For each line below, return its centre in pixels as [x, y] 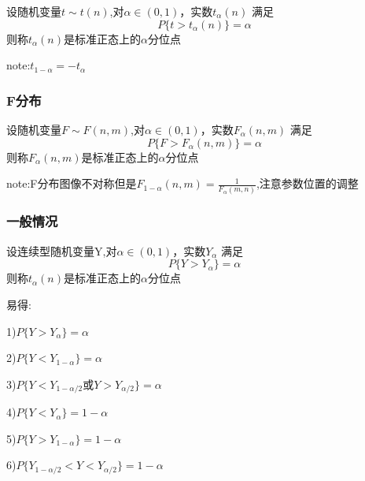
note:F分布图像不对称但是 [72, 183]
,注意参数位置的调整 [307, 183]
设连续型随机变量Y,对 [62, 250]
